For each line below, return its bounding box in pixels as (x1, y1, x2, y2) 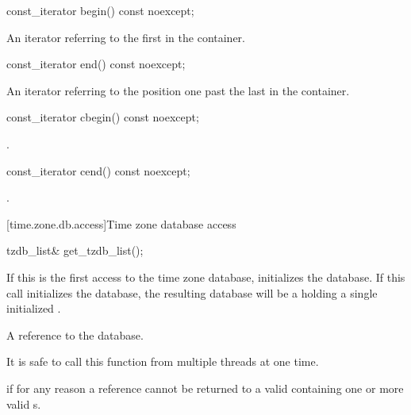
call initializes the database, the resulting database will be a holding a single (6, 284, 378, 301)
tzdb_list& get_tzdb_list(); (6, 242, 144, 259)
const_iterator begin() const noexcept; (6, 2, 194, 18)
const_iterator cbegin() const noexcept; (6, 109, 199, 125)
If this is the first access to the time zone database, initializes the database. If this (6, 268, 405, 285)
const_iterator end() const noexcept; (6, 56, 186, 72)
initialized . (6, 300, 61, 317)
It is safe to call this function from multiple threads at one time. (6, 353, 319, 370)
